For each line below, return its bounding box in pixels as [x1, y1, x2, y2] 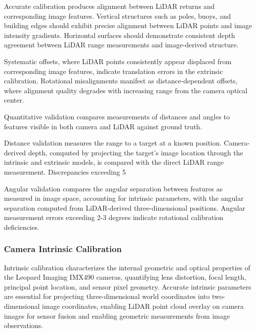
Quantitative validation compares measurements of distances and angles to [4, 111, 230, 121]
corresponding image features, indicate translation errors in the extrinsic [4, 66, 223, 76]
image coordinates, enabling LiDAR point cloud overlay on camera [42, 301, 244, 311]
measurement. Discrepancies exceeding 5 [4, 166, 126, 177]
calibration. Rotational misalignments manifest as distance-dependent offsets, [4, 75, 238, 86]
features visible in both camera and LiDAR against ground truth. [4, 121, 202, 131]
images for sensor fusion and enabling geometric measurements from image [4, 310, 230, 321]
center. [4, 95, 24, 105]
